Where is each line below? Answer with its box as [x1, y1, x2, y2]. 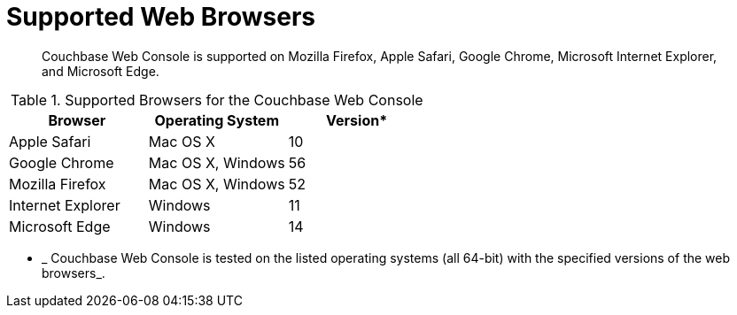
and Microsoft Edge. [42, 63, 159, 79]
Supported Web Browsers [6, 2, 316, 32]
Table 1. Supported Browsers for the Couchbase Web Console [10, 90, 423, 109]
